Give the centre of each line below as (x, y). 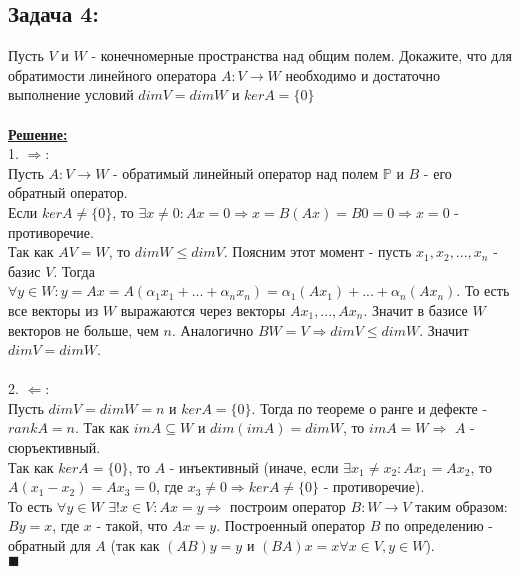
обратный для (49, 545)
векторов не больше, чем (83, 329)
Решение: (38, 133)
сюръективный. (54, 447)
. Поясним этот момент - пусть (317, 251)
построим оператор (287, 505)
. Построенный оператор (291, 525)
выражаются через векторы (203, 309)
